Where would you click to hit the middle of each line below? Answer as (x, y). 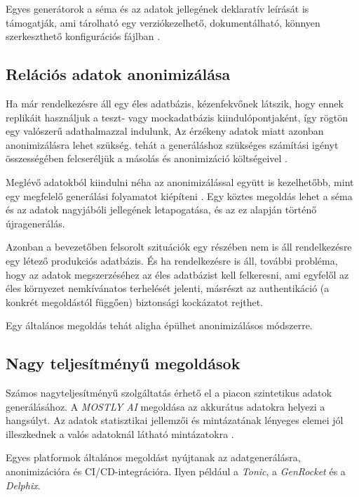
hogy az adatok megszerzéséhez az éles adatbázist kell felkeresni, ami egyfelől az (177, 274)
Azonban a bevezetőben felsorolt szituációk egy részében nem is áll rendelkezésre (179, 247)
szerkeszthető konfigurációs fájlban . (83, 36)
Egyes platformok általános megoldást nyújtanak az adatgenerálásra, (153, 457)
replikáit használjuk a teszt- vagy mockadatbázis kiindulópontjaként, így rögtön (177, 117)
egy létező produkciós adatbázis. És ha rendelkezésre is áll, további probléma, (172, 260)
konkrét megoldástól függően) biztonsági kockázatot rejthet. (134, 301)
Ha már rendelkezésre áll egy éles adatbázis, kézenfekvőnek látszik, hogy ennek (175, 103)
